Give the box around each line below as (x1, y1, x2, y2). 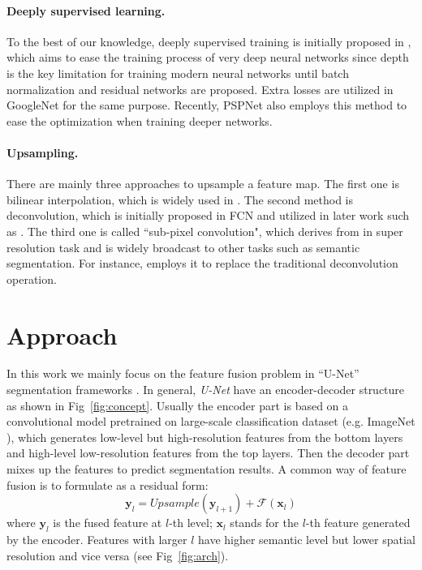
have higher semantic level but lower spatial (198, 530, 416, 547)
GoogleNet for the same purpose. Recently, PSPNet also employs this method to (6, 96, 407, 114)
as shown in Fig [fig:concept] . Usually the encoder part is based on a (6, 396, 349, 414)
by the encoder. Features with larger (6, 530, 187, 547)
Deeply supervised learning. (6, 2, 166, 19)
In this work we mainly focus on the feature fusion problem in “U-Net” (6, 365, 360, 382)
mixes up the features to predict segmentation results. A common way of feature (6, 461, 407, 477)
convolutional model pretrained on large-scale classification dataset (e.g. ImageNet (6, 413, 416, 430)
